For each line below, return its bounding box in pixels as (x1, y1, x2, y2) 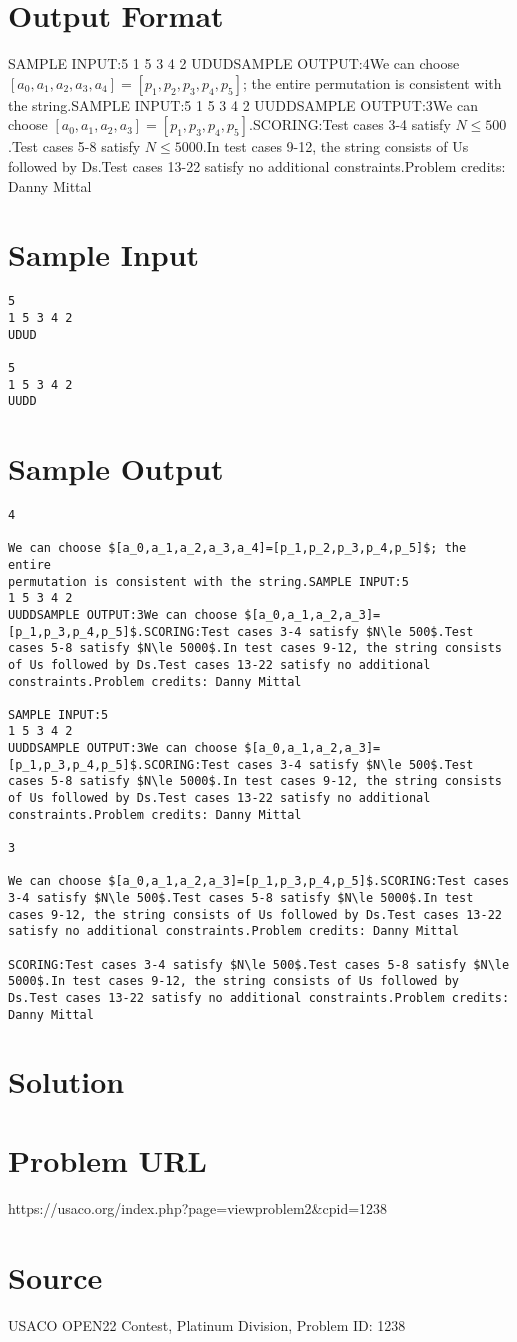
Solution (8, 1061, 125, 1102)
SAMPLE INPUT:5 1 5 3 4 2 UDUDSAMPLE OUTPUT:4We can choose (8, 53, 460, 74)
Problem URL (8, 1139, 207, 1180)
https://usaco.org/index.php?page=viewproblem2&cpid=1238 (8, 1197, 388, 1218)
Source (8, 1256, 103, 1297)
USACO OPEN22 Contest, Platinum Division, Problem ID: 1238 (8, 1314, 406, 1335)
